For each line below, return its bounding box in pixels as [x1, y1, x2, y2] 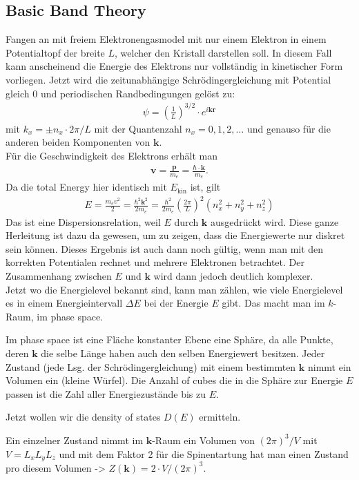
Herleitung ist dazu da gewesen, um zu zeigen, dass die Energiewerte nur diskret [6, 228, 345, 242]
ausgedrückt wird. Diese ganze [211, 214, 339, 229]
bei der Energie [144, 296, 208, 310]
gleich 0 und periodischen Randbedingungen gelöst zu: [6, 86, 235, 100]
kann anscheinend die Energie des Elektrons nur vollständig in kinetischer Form [6, 59, 343, 73]
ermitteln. [199, 410, 241, 424]
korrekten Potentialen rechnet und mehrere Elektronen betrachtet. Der [6, 255, 304, 269]
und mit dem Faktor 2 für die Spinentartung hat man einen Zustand [59, 446, 349, 461]
